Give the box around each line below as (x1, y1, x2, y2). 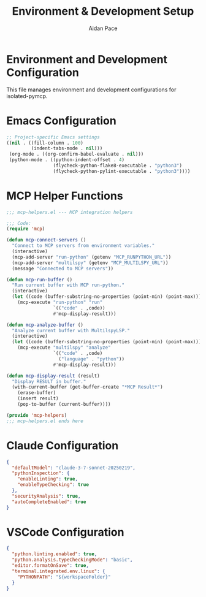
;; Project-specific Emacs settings (6, 134, 100, 140)
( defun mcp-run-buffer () (6, 276, 72, 283)
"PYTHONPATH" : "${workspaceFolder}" (17, 574, 112, 580)
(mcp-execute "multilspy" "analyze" (17, 344, 112, 351)
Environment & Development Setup (12, 4, 194, 18)
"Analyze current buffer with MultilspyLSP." (12, 327, 131, 333)
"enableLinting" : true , (17, 476, 78, 482)
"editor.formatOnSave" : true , (12, 563, 89, 569)
